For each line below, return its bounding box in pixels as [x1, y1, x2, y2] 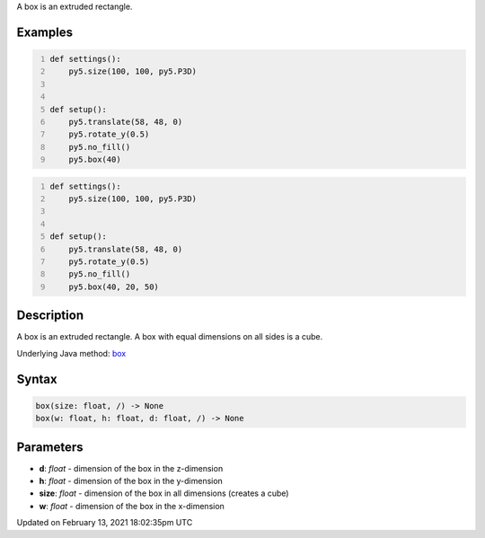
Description [16, 308, 84, 323]
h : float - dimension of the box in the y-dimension [39, 476, 224, 486]
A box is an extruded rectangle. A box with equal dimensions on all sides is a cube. [16, 331, 323, 342]
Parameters [16, 439, 84, 454]
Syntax [16, 371, 57, 386]
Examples [16, 24, 74, 40]
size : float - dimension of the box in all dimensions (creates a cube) [39, 488, 289, 498]
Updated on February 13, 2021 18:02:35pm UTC [16, 517, 193, 528]
